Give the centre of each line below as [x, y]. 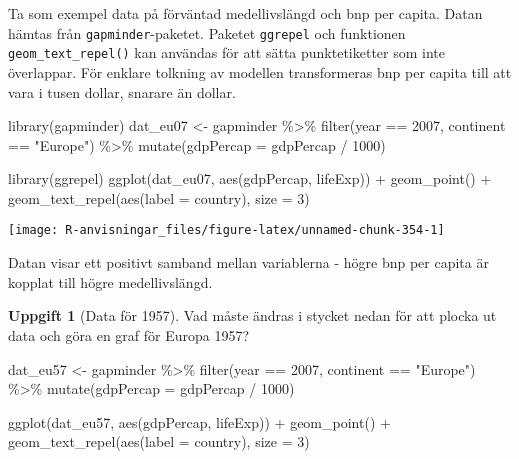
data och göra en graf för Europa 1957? [129, 334]
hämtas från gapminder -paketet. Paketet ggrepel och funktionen [207, 32]
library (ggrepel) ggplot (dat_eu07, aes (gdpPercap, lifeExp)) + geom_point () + [250, 178]
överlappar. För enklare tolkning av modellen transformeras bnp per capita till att [260, 71]
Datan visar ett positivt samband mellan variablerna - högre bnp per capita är [248, 262]
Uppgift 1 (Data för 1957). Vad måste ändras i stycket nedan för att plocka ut [252, 315]
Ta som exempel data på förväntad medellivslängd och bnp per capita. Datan [245, 13]
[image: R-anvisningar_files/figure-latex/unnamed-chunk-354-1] [226, 230]
